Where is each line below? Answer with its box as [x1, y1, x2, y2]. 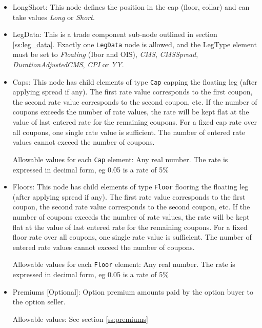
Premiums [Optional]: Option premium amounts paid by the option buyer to [12, 286, 253, 297]
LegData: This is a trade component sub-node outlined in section [12, 29, 217, 40]
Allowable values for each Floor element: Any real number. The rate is [12, 259, 235, 269]
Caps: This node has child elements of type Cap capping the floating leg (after [12, 76, 257, 87]
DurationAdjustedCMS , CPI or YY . [12, 59, 124, 70]
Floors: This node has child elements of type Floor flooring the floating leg [12, 181, 249, 192]
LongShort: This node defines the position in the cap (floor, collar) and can [12, 2, 250, 12]
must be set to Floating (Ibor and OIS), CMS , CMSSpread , [12, 49, 198, 60]
